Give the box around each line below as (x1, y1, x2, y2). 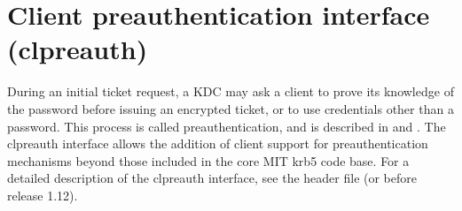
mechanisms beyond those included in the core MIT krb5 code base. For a (7, 151, 410, 170)
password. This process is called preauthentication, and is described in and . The (7, 117, 446, 135)
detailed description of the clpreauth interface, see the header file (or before (7, 169, 417, 187)
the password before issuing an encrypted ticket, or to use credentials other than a (7, 99, 454, 117)
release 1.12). (7, 185, 78, 204)
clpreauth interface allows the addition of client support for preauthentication (7, 134, 428, 153)
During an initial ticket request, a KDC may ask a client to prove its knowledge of (7, 82, 454, 101)
